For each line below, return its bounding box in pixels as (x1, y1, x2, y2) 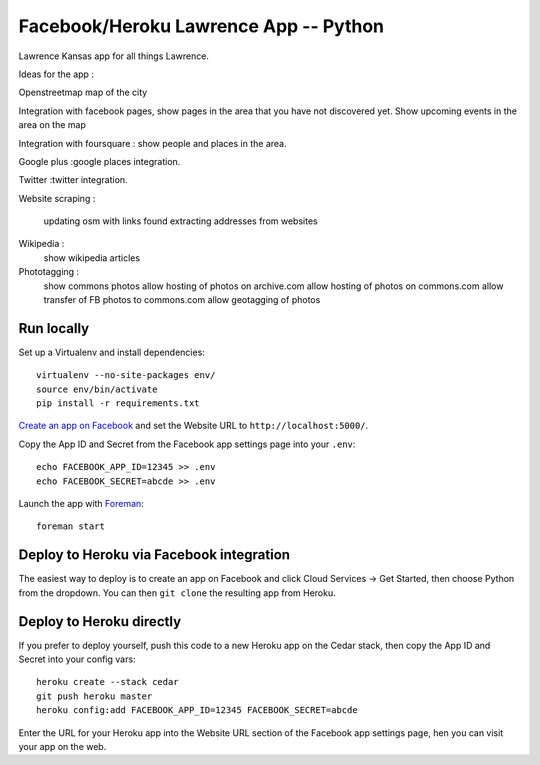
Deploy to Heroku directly (18, 613, 182, 630)
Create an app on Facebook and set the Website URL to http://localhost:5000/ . (18, 420, 369, 432)
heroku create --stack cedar (36, 676, 179, 688)
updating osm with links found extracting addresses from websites (43, 215, 319, 227)
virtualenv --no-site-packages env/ (36, 370, 216, 381)
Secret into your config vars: (18, 653, 136, 665)
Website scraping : (18, 192, 96, 204)
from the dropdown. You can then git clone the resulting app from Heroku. (18, 586, 336, 599)
